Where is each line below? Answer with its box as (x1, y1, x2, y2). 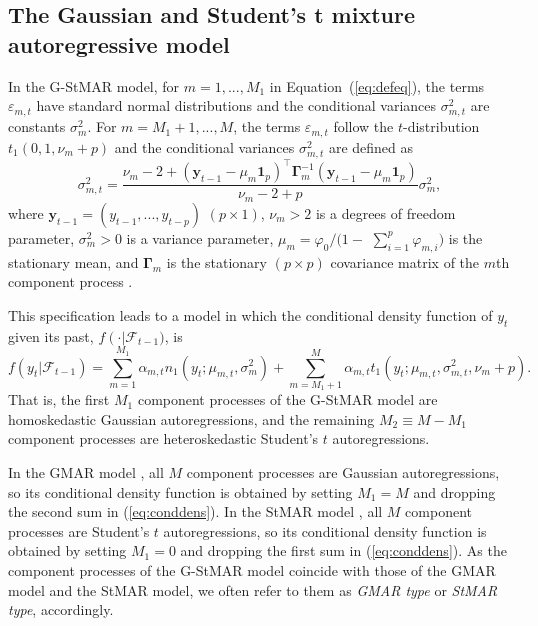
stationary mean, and (8, 251, 139, 272)
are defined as (328, 136, 414, 157)
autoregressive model (8, 28, 230, 59)
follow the (333, 116, 394, 137)
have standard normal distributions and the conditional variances (36, 95, 437, 116)
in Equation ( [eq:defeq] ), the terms (269, 75, 485, 96)
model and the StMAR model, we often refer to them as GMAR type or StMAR (8, 579, 498, 600)
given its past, (8, 325, 94, 346)
